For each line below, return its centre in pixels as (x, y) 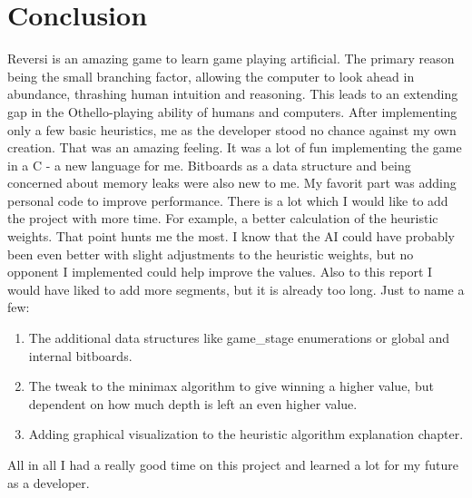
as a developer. (49, 482)
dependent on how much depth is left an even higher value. (193, 403)
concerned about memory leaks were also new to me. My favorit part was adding (232, 183)
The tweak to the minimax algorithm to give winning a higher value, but (231, 386)
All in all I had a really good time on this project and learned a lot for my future (233, 464)
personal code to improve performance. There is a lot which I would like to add (228, 200)
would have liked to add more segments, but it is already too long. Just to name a (236, 289)
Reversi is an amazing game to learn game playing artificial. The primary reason (231, 59)
